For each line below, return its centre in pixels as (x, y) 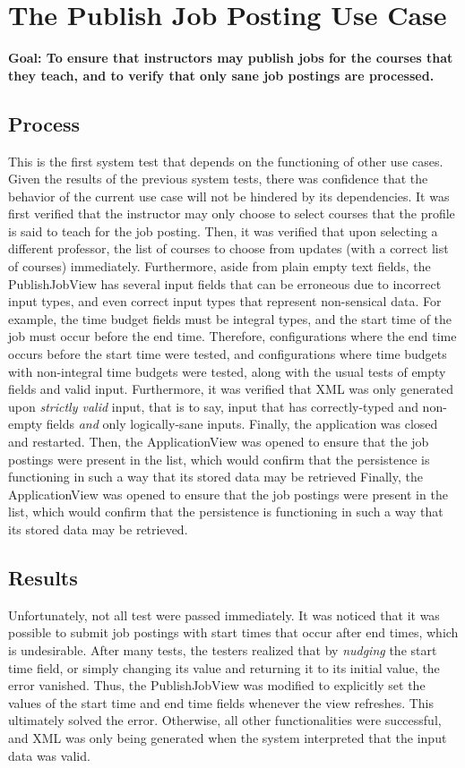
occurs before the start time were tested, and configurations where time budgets (228, 354)
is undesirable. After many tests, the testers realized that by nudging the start (223, 649)
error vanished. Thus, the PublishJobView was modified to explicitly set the (217, 685)
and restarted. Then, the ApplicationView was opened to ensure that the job (219, 442)
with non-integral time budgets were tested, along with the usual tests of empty (227, 371)
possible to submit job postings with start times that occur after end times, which (233, 632)
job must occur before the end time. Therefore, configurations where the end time (232, 336)
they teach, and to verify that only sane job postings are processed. (221, 75)
